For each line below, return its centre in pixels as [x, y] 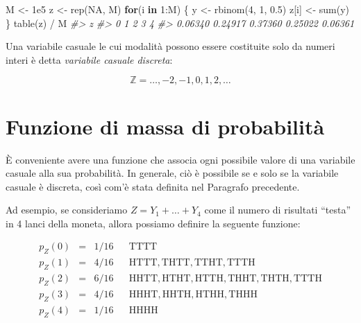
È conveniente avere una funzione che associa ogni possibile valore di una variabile [180, 159]
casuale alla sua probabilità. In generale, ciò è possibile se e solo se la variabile [172, 173]
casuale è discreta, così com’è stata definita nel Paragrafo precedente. [153, 186]
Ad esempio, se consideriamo [67, 210]
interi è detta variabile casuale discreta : [89, 59]
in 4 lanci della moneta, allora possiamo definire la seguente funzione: [153, 223]
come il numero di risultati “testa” [278, 210]
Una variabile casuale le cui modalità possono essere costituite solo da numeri [170, 46]
